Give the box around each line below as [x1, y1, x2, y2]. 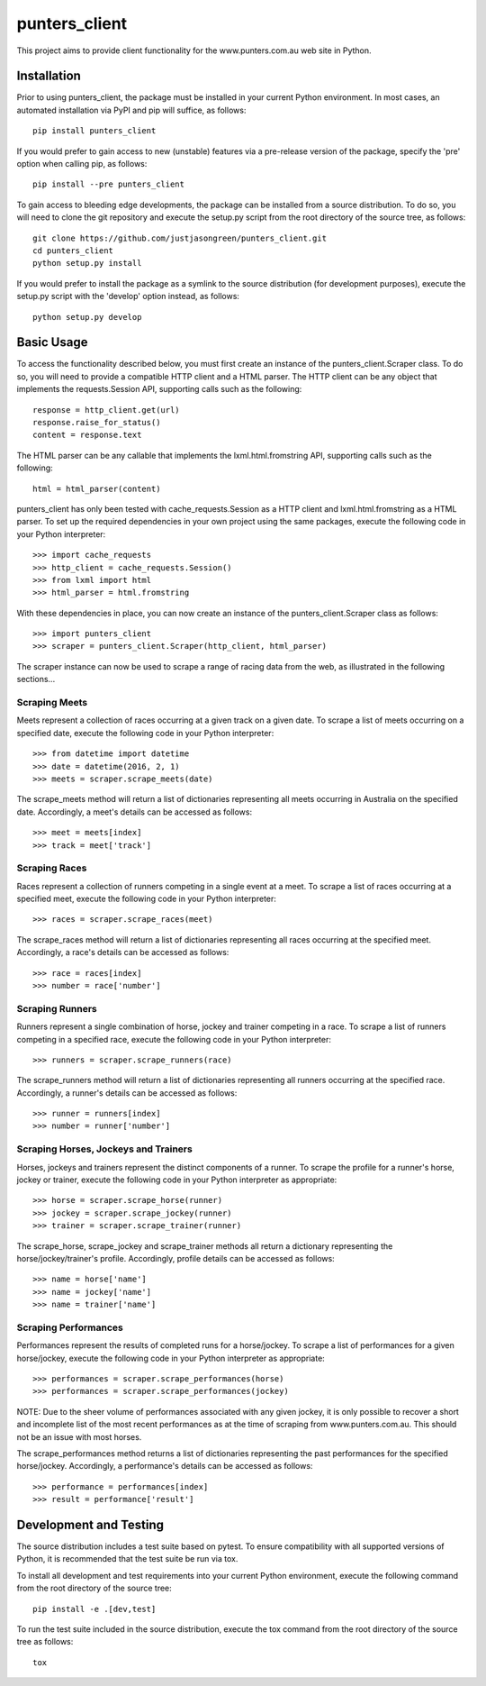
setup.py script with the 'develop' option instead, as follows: [16, 291, 240, 302]
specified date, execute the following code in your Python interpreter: [16, 727, 274, 738]
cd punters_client [32, 245, 114, 256]
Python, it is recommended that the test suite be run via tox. [16, 1554, 238, 1564]
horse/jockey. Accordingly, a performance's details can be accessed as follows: [16, 1461, 313, 1472]
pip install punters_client [32, 126, 157, 136]
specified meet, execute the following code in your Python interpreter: [16, 893, 276, 905]
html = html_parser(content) [32, 483, 161, 494]
